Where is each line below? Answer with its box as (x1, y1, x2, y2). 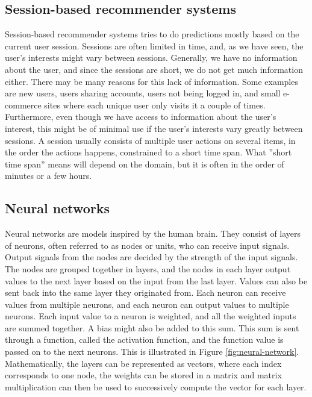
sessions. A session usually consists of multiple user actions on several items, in (5, 134, 296, 146)
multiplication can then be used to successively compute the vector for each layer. (5, 380, 307, 393)
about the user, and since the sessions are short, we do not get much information (5, 63, 303, 75)
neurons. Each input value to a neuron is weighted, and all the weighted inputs (5, 310, 296, 322)
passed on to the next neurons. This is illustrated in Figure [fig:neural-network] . (5, 345, 299, 358)
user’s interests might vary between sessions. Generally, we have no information (5, 51, 298, 64)
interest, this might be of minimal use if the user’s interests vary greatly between (5, 122, 303, 134)
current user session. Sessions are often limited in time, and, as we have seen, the (5, 39, 304, 52)
